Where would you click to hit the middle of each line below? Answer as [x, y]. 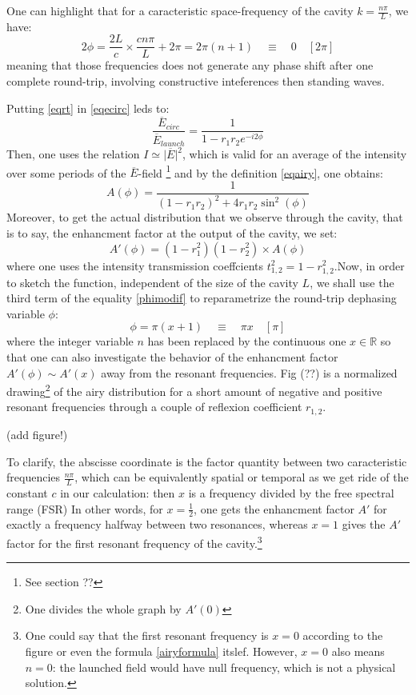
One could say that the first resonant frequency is [147, 635]
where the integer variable [70, 341]
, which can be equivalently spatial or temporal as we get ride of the [242, 477]
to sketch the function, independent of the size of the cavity [152, 282]
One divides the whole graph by [103, 608]
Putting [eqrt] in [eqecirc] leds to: [88, 108]
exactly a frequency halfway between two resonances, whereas [157, 524]
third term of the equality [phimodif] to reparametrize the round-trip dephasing [202, 298]
